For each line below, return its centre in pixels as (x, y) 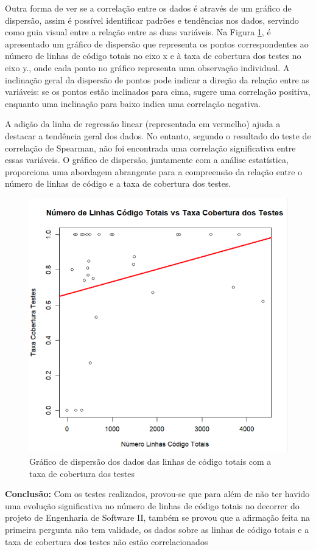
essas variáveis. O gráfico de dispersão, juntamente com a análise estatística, (147, 160)
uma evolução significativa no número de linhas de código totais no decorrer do (152, 505)
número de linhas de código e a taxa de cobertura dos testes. (118, 183)
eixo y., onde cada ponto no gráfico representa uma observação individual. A (147, 67)
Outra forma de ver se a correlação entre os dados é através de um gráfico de (148, 8)
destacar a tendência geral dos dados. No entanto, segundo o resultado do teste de (158, 135)
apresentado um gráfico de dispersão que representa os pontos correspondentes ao (157, 44)
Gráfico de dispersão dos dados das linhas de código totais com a (150, 461)
